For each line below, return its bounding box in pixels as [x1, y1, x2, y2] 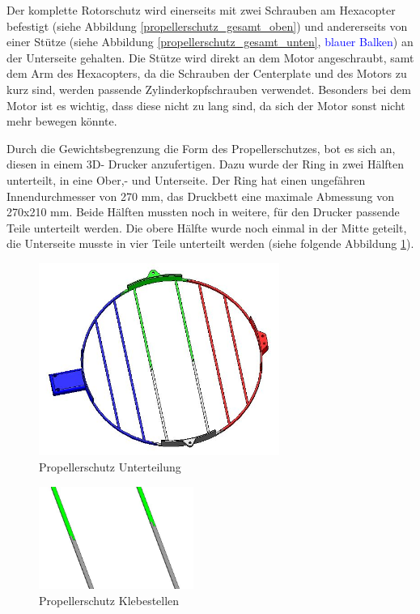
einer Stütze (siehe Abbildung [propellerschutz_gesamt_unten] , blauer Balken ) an [6, 33, 414, 50]
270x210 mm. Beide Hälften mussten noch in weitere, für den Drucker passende [6, 203, 400, 220]
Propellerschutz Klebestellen [39, 591, 180, 608]
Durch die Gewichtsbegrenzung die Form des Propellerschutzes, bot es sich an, [6, 139, 396, 156]
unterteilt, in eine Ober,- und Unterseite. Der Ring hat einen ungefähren [6, 171, 366, 188]
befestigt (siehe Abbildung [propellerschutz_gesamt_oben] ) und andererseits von [6, 17, 408, 34]
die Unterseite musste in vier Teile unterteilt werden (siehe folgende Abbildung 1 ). [6, 235, 414, 252]
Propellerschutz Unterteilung [39, 458, 181, 475]
